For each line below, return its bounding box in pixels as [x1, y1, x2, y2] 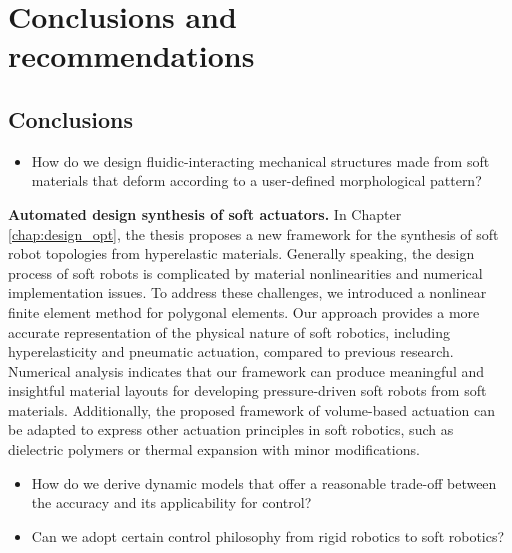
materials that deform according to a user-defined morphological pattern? [31, 170, 482, 191]
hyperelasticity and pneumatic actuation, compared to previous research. [8, 341, 454, 362]
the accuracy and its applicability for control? [31, 492, 312, 513]
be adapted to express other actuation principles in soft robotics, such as [8, 419, 454, 440]
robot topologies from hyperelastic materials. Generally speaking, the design [8, 243, 475, 264]
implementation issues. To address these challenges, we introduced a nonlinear [8, 282, 487, 303]
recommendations [8, 35, 255, 76]
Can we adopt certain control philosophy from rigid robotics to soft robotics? [31, 525, 505, 546]
